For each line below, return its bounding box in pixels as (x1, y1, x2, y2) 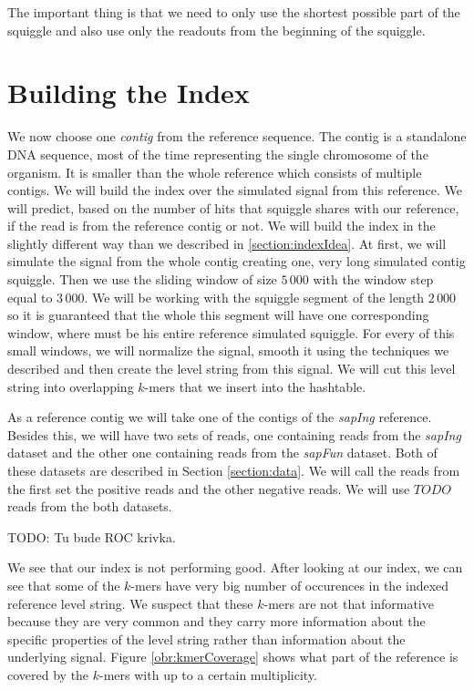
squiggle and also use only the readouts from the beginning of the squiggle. (7, 20, 426, 39)
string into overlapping (7, 376, 134, 396)
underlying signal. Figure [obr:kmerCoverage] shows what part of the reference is (7, 647, 459, 666)
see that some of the (7, 575, 120, 594)
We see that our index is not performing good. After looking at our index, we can (7, 558, 463, 577)
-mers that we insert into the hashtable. (144, 376, 366, 396)
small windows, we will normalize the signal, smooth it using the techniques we (7, 341, 449, 360)
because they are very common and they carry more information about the (7, 612, 426, 631)
